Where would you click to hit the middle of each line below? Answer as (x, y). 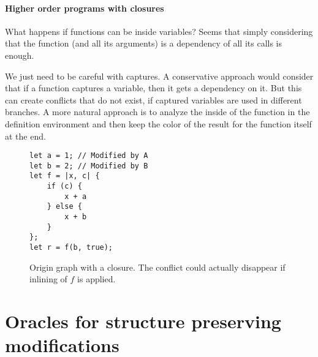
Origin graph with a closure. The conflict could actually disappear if (157, 267)
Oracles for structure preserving (143, 321)
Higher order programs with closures (85, 8)
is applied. (97, 279)
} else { (64, 207)
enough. (20, 55)
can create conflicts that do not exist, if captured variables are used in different (153, 100)
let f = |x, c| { (65, 176)
